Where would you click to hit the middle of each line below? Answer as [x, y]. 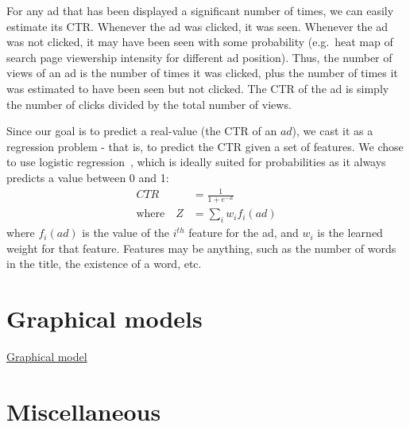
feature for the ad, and [244, 233]
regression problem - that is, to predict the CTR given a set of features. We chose [205, 146]
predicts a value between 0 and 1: [88, 177]
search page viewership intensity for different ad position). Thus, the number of [199, 57]
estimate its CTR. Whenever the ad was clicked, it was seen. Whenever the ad [197, 26]
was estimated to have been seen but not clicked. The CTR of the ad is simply [198, 88]
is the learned [350, 233]
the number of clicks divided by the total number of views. [149, 104]
